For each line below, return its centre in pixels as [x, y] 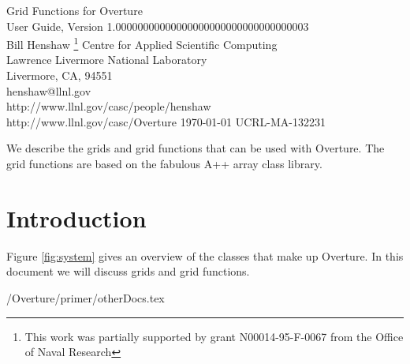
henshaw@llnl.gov [49, 90]
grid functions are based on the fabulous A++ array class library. [164, 163]
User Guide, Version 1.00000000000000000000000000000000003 [158, 26]
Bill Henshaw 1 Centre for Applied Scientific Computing [142, 43]
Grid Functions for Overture [75, 10]
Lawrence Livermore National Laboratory [107, 60]
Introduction [76, 218]
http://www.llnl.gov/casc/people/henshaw [109, 106]
